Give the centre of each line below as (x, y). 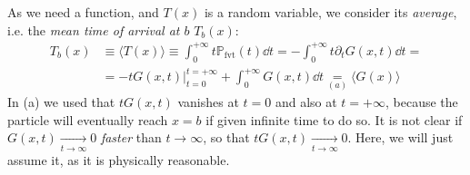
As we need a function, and (83, 12)
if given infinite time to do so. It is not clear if (334, 119)
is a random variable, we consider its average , (330, 12)
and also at (306, 102)
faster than (131, 137)
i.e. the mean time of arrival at (94, 29)
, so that (226, 137)
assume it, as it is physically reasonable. (119, 159)
